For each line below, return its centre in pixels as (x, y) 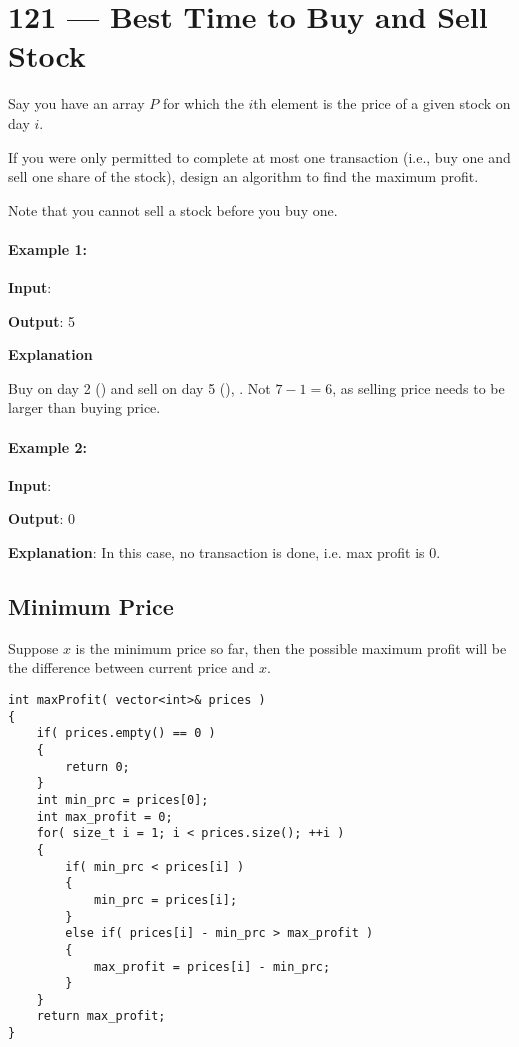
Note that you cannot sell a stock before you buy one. (173, 209)
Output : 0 (42, 518)
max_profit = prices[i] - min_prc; (212, 966)
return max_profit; (101, 1016)
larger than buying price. (84, 407)
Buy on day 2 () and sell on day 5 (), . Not (139, 387)
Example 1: (47, 248)
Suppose (33, 647)
